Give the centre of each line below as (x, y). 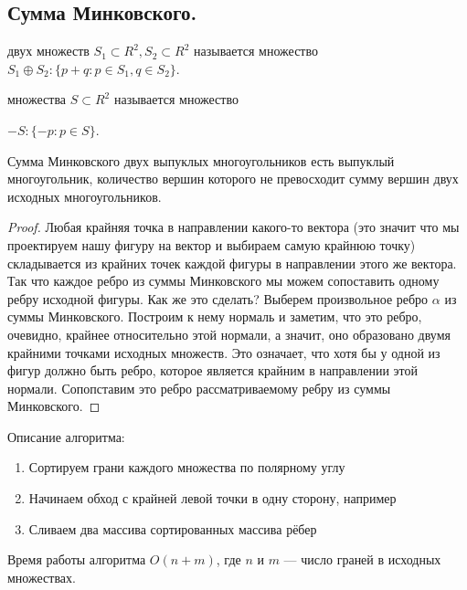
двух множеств (48, 51)
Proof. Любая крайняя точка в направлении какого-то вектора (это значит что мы (233, 227)
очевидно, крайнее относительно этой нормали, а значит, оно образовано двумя (229, 334)
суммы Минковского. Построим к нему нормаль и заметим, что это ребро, (215, 316)
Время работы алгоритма (77, 559)
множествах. (42, 577)
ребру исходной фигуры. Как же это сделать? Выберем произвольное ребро (218, 298)
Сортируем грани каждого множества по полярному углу (187, 467)
